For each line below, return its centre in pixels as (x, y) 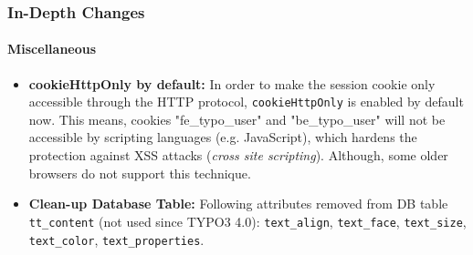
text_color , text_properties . (116, 239)
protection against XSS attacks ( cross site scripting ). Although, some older (238, 155)
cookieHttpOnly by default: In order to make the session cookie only (232, 83)
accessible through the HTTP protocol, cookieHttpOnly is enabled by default (246, 102)
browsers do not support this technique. (140, 173)
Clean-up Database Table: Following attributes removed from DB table (238, 204)
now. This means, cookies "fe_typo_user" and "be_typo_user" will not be (237, 119)
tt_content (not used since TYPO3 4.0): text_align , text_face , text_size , (247, 221)
